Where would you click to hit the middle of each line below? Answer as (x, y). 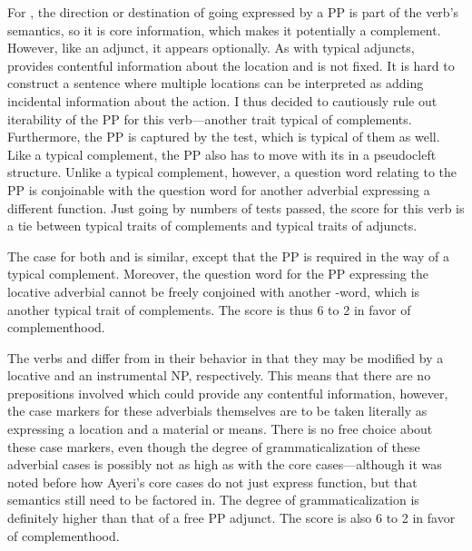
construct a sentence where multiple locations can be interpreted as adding (216, 83)
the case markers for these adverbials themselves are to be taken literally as (217, 411)
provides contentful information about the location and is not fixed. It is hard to (231, 65)
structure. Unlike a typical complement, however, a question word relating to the (232, 172)
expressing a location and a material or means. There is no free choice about (220, 429)
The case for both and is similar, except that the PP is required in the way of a (228, 256)
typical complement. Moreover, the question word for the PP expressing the (218, 274)
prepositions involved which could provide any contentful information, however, (228, 393)
